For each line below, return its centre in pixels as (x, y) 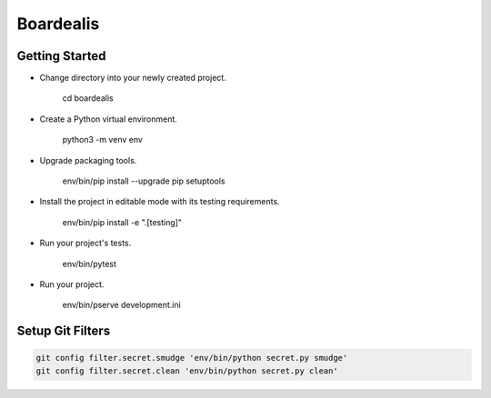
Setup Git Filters (64, 331)
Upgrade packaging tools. (88, 160)
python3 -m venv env (102, 140)
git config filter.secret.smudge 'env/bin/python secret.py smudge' (192, 358)
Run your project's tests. (85, 243)
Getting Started (61, 56)
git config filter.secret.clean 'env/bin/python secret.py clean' (187, 371)
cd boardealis (88, 98)
